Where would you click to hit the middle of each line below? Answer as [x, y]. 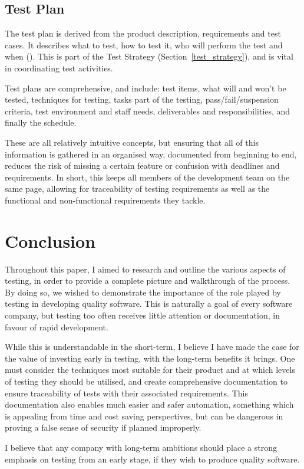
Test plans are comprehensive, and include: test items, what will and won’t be [146, 88]
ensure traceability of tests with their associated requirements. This [126, 393]
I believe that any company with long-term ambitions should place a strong [141, 447]
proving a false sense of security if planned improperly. [103, 427]
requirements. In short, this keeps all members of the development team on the [147, 177]
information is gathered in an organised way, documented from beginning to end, [151, 154]
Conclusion [50, 240]
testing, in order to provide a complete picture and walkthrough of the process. [148, 281]
